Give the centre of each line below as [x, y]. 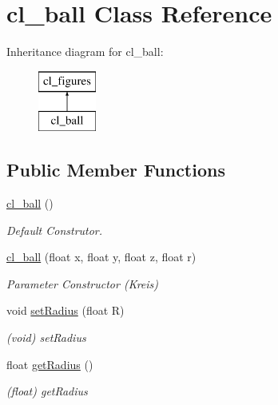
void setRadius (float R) [66, 310]
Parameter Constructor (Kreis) [83, 283]
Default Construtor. [55, 230]
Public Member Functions [116, 170]
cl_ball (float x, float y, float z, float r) [101, 257]
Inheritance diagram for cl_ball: [85, 52]
